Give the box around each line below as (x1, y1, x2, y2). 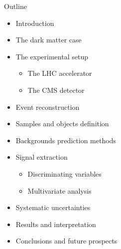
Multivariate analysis (27, 185, 92, 196)
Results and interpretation (15, 219, 96, 229)
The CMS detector (27, 84, 85, 95)
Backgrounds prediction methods (15, 135, 116, 145)
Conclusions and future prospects (15, 236, 118, 246)
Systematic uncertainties (15, 202, 91, 213)
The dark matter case (15, 34, 82, 45)
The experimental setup (15, 51, 88, 61)
